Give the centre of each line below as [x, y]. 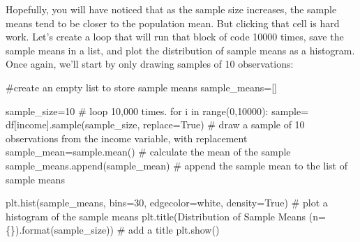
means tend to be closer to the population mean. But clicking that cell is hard [173, 23]
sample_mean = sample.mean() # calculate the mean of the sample [148, 152]
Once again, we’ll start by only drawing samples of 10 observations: [150, 64]
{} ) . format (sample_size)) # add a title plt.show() [113, 230]
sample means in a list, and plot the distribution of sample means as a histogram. [180, 50]
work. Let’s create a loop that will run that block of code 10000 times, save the [175, 37]
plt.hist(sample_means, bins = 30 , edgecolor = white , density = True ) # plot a [167, 203]
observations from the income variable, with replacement [127, 138]
